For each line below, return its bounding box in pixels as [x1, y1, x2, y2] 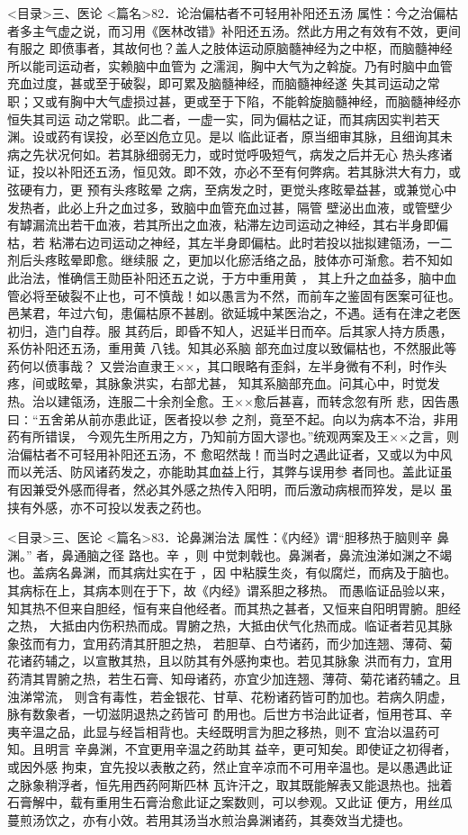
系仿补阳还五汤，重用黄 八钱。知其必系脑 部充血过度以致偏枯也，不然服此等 [7, 339, 457, 358]
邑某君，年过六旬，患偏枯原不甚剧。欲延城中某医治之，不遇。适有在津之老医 [7, 304, 461, 322]
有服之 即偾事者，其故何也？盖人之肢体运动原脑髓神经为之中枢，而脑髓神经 [7, 39, 453, 58]
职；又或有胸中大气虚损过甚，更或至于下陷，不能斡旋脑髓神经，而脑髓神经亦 [7, 91, 461, 110]
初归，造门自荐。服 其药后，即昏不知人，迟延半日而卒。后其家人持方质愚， [7, 321, 453, 340]
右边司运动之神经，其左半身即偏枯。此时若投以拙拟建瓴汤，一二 [74, 232, 453, 251]
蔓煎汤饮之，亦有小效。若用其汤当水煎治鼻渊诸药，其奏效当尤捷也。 [7, 810, 410, 829]
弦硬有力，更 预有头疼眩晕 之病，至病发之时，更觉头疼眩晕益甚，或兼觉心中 [7, 179, 457, 198]
